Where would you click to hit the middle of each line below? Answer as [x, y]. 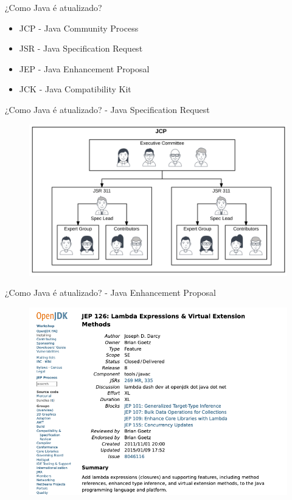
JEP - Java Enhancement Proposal [84, 68]
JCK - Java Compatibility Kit [75, 89]
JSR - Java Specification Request [81, 48]
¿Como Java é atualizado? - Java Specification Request [107, 109]
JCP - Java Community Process [79, 28]
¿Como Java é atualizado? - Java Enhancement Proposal [110, 293]
